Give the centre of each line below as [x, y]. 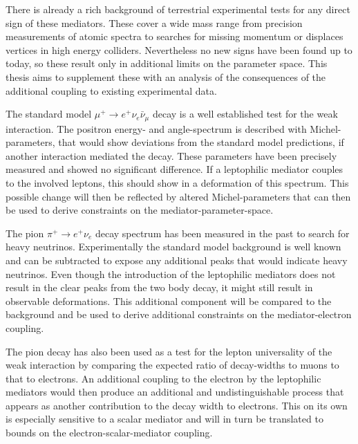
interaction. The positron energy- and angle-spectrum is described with [156, 128]
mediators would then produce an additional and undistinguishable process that [175, 392]
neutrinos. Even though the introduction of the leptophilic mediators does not [171, 274]
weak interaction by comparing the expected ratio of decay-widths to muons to [172, 365]
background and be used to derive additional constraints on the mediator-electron [179, 314]
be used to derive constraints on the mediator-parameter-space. [140, 210]
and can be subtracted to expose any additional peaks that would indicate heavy [177, 260]
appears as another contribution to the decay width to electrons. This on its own [177, 405]
